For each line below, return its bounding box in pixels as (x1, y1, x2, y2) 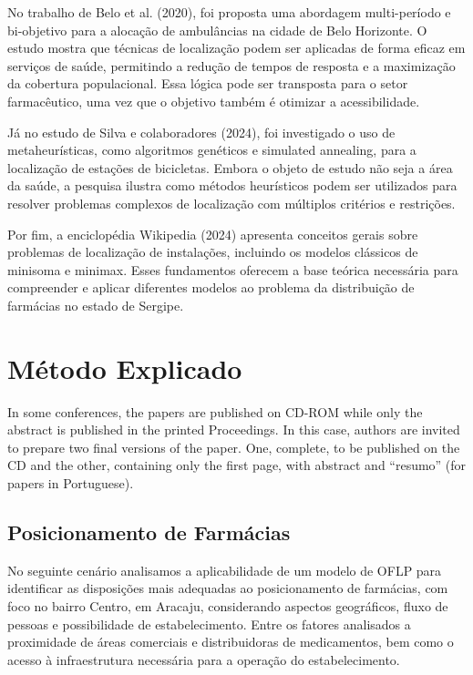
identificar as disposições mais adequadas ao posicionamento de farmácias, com (7, 578, 448, 598)
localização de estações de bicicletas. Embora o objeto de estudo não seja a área (7, 158, 453, 177)
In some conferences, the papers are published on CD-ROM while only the (7, 402, 423, 421)
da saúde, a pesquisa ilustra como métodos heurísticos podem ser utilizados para (7, 176, 458, 195)
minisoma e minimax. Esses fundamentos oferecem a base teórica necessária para (7, 260, 458, 279)
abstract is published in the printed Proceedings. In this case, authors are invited (7, 420, 460, 439)
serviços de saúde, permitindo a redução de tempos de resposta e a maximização (7, 56, 456, 75)
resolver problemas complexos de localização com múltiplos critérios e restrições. (7, 193, 456, 212)
